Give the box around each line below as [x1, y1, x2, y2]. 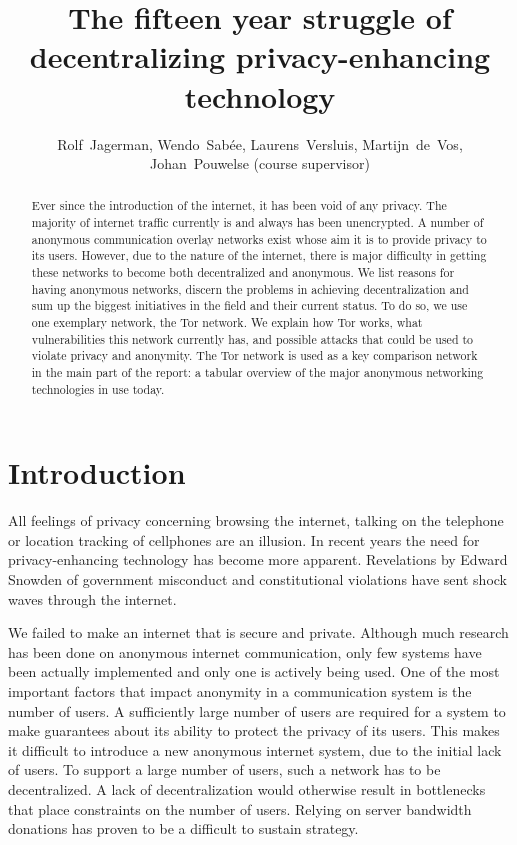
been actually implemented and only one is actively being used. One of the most [8, 661, 500, 682]
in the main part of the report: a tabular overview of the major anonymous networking [31, 364, 484, 381]
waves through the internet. [8, 588, 177, 609]
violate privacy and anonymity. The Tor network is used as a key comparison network [31, 347, 478, 364]
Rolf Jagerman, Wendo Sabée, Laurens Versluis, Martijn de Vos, [57, 133, 463, 154]
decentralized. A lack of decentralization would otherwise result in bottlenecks [8, 779, 486, 800]
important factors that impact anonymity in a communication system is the [8, 681, 472, 702]
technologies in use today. [31, 380, 165, 397]
